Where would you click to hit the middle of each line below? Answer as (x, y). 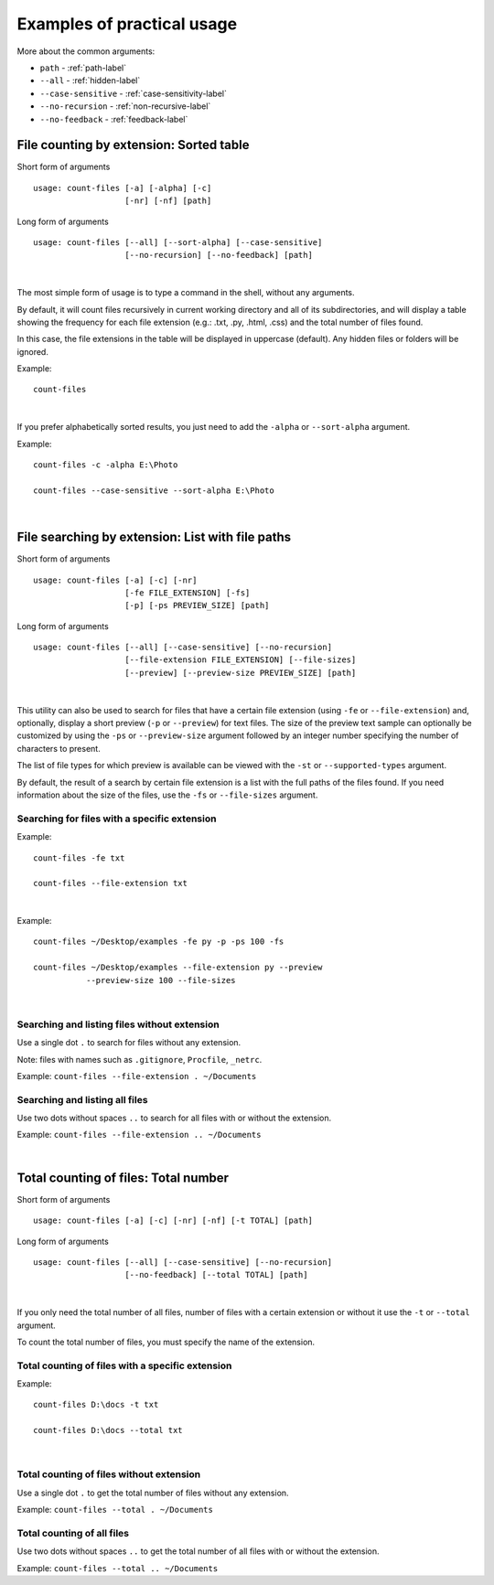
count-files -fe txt (79, 858)
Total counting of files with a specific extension (124, 1365)
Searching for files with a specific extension (117, 819)
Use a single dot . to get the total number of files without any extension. (153, 1493)
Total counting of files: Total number (123, 1178)
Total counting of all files (73, 1533)
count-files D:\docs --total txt (108, 1430)
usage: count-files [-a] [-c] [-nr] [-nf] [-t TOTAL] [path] (173, 1221)
